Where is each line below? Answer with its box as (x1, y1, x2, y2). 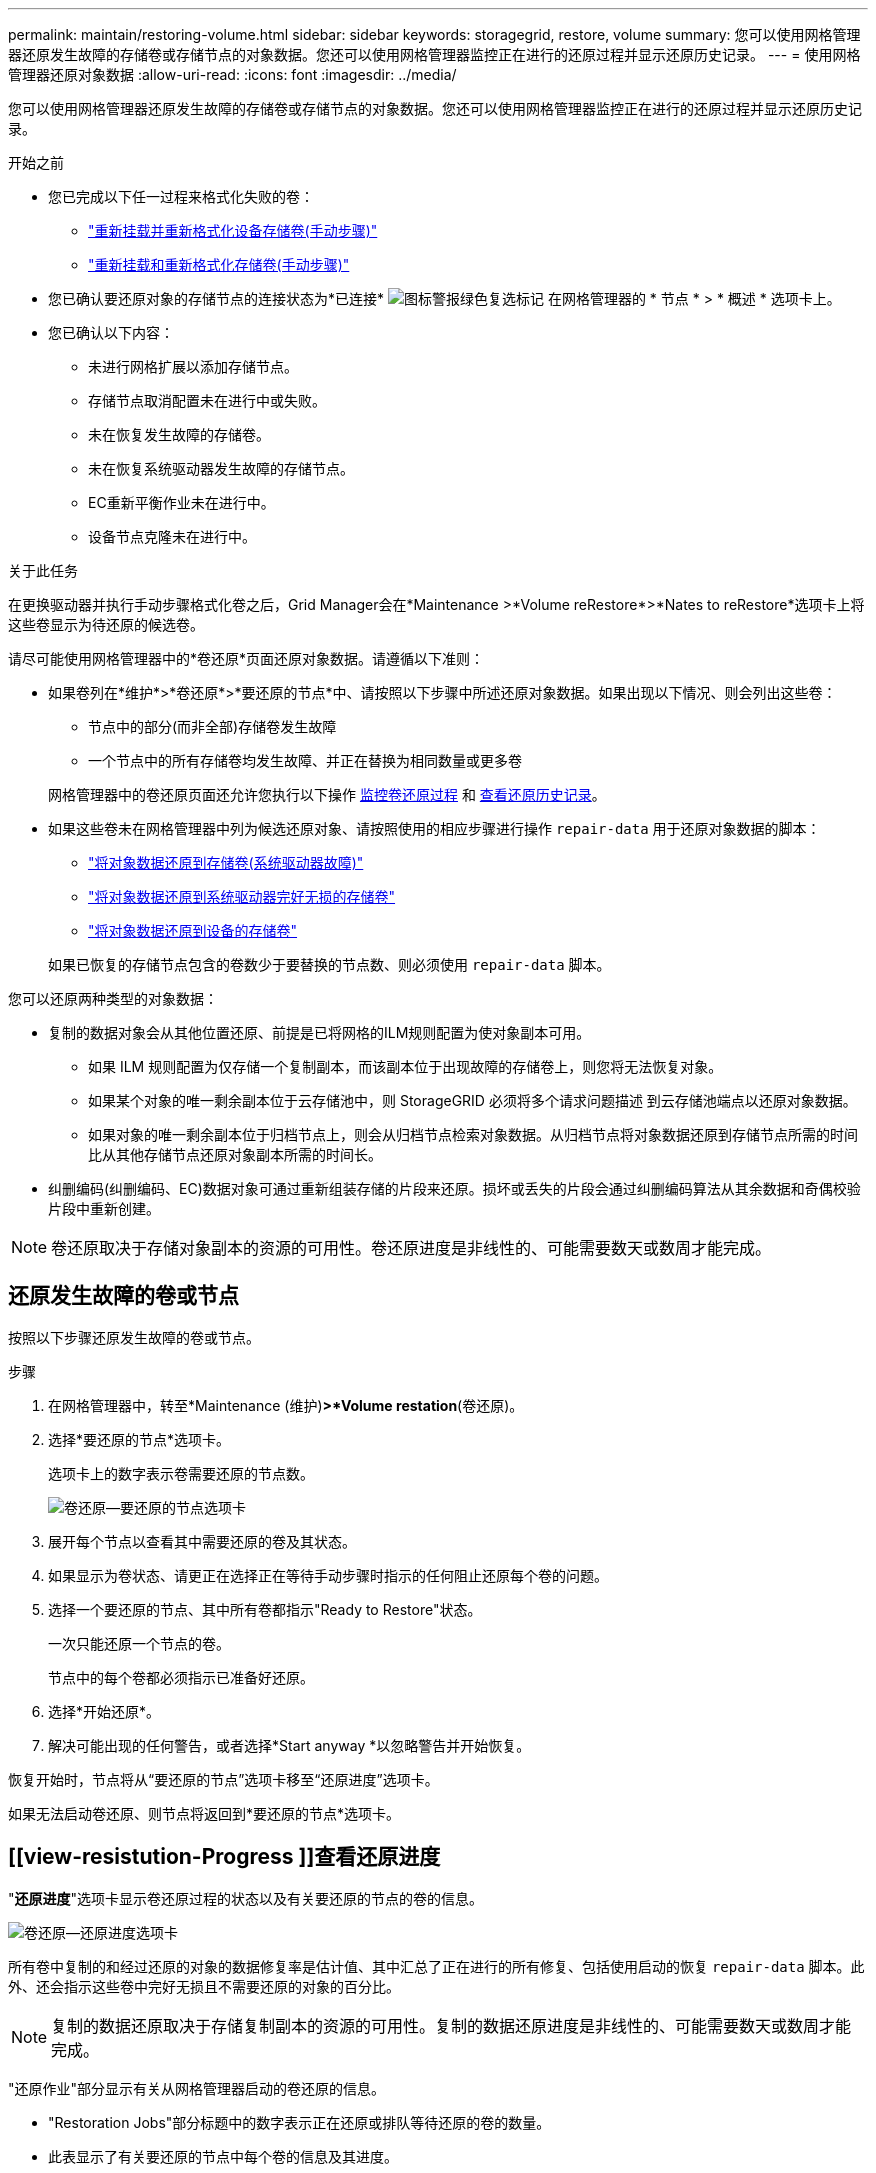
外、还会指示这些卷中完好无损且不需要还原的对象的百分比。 (8, 1977, 400, 1995)
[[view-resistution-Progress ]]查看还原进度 (8, 1844, 441, 1870)
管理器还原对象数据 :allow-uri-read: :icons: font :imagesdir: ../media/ (8, 66, 457, 83)
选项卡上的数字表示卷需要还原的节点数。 (48, 1464, 314, 1482)
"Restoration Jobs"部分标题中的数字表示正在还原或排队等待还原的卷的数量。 (48, 2113, 551, 2131)
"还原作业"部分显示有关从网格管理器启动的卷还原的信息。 (8, 2079, 386, 2097)
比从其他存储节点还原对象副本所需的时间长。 (88, 1146, 382, 1163)
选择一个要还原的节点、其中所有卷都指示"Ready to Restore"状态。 (48, 1600, 482, 1618)
